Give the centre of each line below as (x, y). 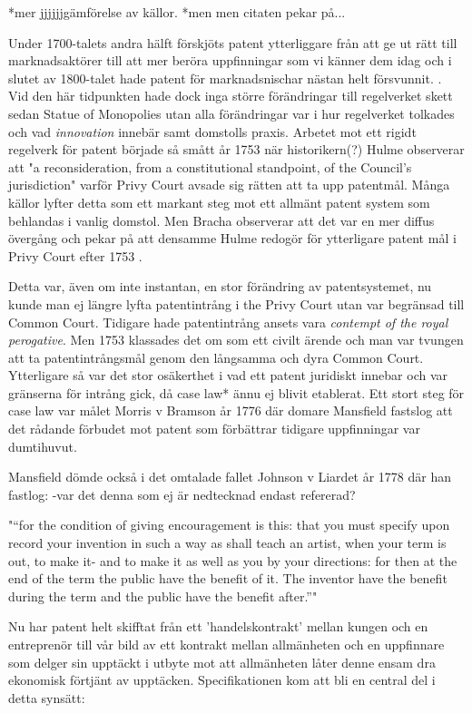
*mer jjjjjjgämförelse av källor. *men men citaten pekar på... (177, 12)
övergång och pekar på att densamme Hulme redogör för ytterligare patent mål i (232, 238)
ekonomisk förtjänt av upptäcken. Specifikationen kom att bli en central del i (222, 680)
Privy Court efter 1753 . (75, 255)
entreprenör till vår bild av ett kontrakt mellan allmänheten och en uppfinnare (226, 644)
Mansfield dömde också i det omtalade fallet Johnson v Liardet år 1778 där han (230, 477)
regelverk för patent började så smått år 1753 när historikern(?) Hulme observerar (236, 149)
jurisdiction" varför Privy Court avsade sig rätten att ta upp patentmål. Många (229, 185)
